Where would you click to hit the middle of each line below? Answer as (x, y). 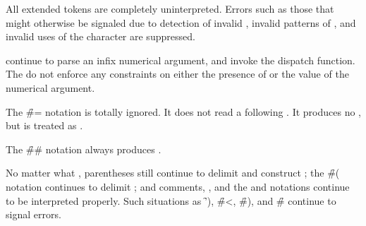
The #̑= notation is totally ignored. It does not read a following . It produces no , (183, 111)
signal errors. (33, 214)
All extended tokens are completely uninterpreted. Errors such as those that (170, 8)
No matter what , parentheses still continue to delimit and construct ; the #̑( (173, 173)
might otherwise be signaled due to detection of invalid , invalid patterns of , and (181, 22)
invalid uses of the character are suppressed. (100, 36)
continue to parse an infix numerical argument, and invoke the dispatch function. (181, 60)
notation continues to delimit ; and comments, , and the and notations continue (178, 186)
